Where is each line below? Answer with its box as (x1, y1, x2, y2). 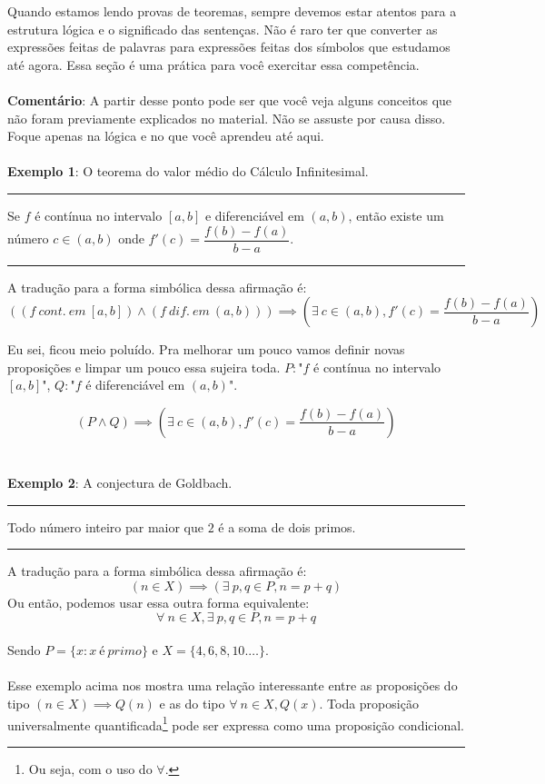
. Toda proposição (319, 693, 419, 712)
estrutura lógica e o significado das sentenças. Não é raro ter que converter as (7, 19, 438, 38)
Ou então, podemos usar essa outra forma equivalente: (7, 592, 310, 611)
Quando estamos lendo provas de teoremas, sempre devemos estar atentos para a (7, 2, 457, 20)
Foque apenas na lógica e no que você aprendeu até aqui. (7, 126, 324, 145)
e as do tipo (159, 693, 225, 712)
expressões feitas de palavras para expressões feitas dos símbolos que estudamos (7, 37, 451, 56)
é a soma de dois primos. (218, 517, 356, 536)
